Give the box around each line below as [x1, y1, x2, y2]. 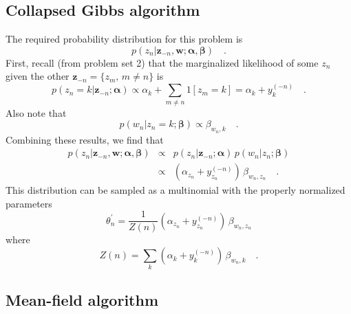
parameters [6, 196, 52, 210]
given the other [6, 69, 70, 83]
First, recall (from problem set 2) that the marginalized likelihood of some [6, 55, 319, 69]
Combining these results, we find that [6, 132, 164, 146]
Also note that [6, 105, 67, 120]
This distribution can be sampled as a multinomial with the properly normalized [6, 183, 345, 197]
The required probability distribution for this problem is [6, 32, 243, 46]
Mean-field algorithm [6, 289, 159, 310]
